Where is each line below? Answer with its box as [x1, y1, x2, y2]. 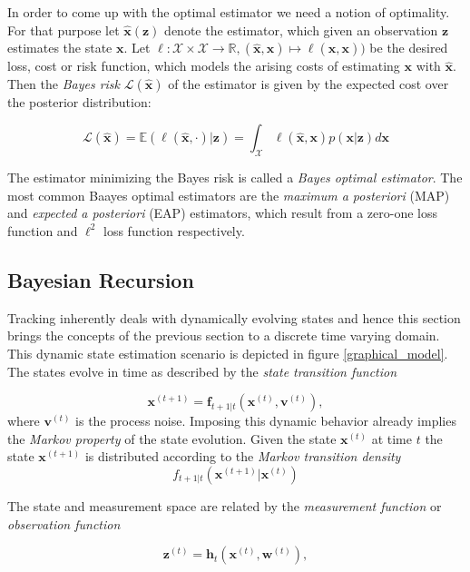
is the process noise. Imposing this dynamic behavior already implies [75, 411, 456, 430]
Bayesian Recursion [7, 265, 194, 293]
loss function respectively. [103, 221, 245, 240]
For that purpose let [7, 20, 120, 39]
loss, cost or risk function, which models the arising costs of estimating [7, 56, 400, 75]
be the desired [369, 38, 448, 57]
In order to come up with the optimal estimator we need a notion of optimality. [7, 3, 450, 21]
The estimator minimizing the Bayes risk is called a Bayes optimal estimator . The [7, 168, 463, 187]
